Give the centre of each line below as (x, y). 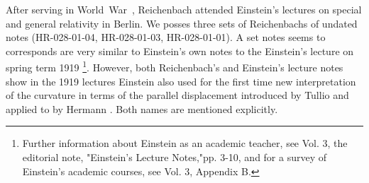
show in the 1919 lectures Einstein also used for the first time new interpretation (181, 81)
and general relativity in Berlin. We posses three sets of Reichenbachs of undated (182, 23)
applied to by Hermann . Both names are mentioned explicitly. (142, 108)
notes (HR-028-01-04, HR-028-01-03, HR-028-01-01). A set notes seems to (166, 37)
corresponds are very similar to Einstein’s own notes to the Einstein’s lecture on (180, 51)
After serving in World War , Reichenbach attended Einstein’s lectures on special (184, 9)
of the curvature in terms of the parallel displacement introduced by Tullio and (177, 95)
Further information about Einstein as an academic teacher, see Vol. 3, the (185, 143)
